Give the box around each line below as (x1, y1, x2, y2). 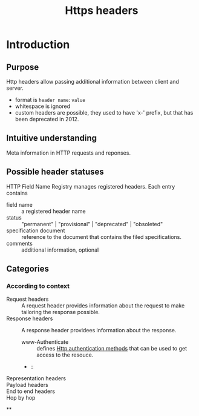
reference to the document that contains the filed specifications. (21, 233, 182, 240)
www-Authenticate (21, 338, 69, 346)
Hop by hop (6, 394, 36, 401)
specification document (6, 227, 65, 234)
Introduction (6, 38, 70, 52)
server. (6, 84, 24, 92)
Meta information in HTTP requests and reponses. (6, 149, 131, 156)
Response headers (6, 315, 53, 322)
